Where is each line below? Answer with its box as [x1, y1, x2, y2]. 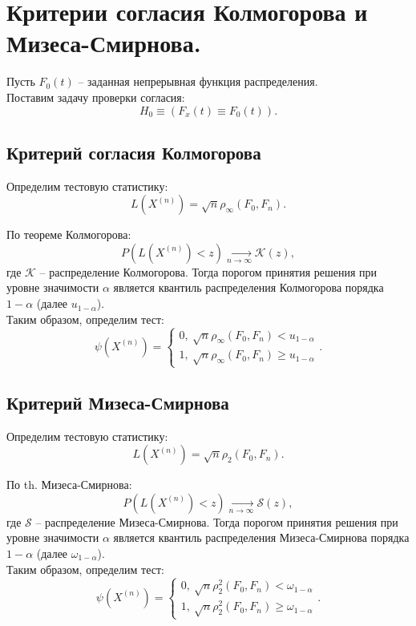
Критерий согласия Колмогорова [6, 139, 261, 164]
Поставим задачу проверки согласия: [6, 88, 185, 105]
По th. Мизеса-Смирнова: [6, 476, 132, 493]
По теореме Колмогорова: [6, 226, 131, 243]
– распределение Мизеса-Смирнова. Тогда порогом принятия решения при [35, 513, 398, 530]
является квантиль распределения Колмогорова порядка [113, 279, 384, 296]
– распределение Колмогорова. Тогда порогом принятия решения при [39, 263, 378, 280]
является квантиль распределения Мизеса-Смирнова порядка [113, 529, 410, 546]
